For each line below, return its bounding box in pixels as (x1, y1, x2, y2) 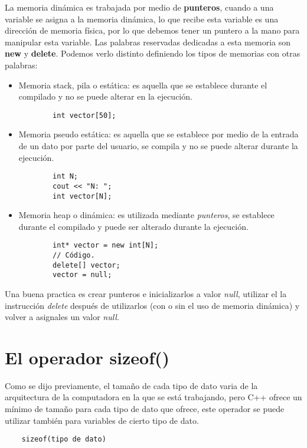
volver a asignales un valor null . (5, 311, 119, 323)
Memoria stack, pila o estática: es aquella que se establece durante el (18, 78, 267, 91)
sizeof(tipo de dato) (21, 435, 106, 444)
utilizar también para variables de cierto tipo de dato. (5, 414, 199, 426)
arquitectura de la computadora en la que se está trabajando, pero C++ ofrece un (5, 391, 302, 403)
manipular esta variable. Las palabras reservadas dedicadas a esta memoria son (5, 35, 291, 48)
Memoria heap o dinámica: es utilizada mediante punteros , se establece (18, 209, 275, 221)
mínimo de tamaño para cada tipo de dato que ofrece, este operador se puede (5, 403, 285, 415)
